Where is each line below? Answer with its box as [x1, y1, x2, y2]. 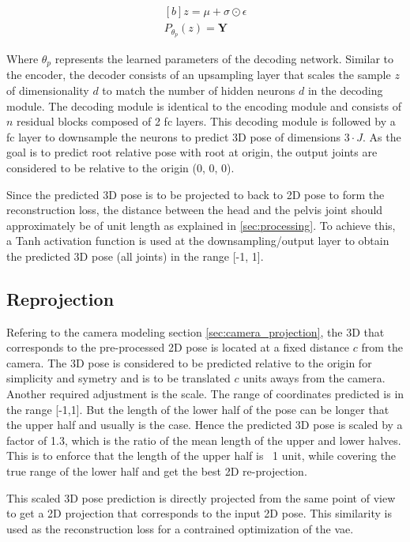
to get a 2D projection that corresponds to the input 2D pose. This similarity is [6, 505, 392, 521]
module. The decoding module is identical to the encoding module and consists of [6, 97, 402, 114]
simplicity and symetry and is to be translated [6, 370, 231, 386]
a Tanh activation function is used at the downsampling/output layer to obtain [6, 232, 389, 249]
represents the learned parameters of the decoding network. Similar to [55, 50, 393, 66]
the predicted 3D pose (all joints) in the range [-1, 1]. [6, 247, 264, 264]
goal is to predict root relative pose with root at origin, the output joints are [6, 144, 378, 160]
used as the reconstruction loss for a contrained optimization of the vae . [6, 520, 354, 536]
